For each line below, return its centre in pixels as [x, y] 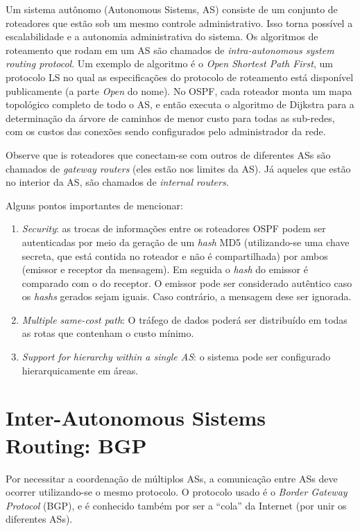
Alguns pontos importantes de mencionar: [94, 205]
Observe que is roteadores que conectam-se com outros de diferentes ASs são [168, 154]
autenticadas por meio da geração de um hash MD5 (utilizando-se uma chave [186, 242]
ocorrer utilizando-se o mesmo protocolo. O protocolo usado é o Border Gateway [177, 492]
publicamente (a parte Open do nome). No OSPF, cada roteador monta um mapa [179, 90]
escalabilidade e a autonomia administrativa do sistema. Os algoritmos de [162, 36]
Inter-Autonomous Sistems [136, 418]
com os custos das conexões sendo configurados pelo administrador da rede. [166, 131]
